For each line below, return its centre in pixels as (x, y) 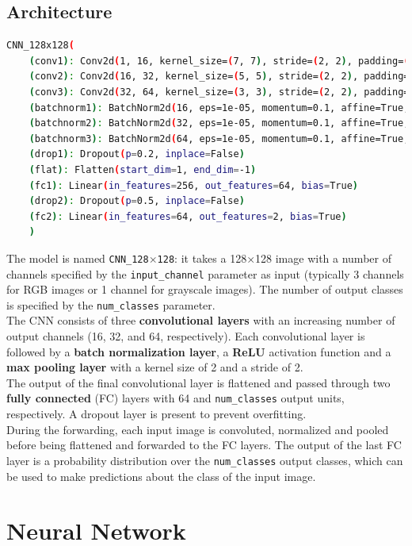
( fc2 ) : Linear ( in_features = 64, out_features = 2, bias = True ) (188, 216)
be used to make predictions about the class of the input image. (161, 476)
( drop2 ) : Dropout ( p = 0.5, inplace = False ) (137, 201)
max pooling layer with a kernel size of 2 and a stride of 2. (155, 367)
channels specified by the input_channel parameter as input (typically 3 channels (205, 273)
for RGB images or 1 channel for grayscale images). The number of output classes (205, 289)
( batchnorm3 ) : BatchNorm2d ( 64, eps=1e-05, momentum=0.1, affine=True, (219, 138)
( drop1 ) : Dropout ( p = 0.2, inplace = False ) (137, 154)
